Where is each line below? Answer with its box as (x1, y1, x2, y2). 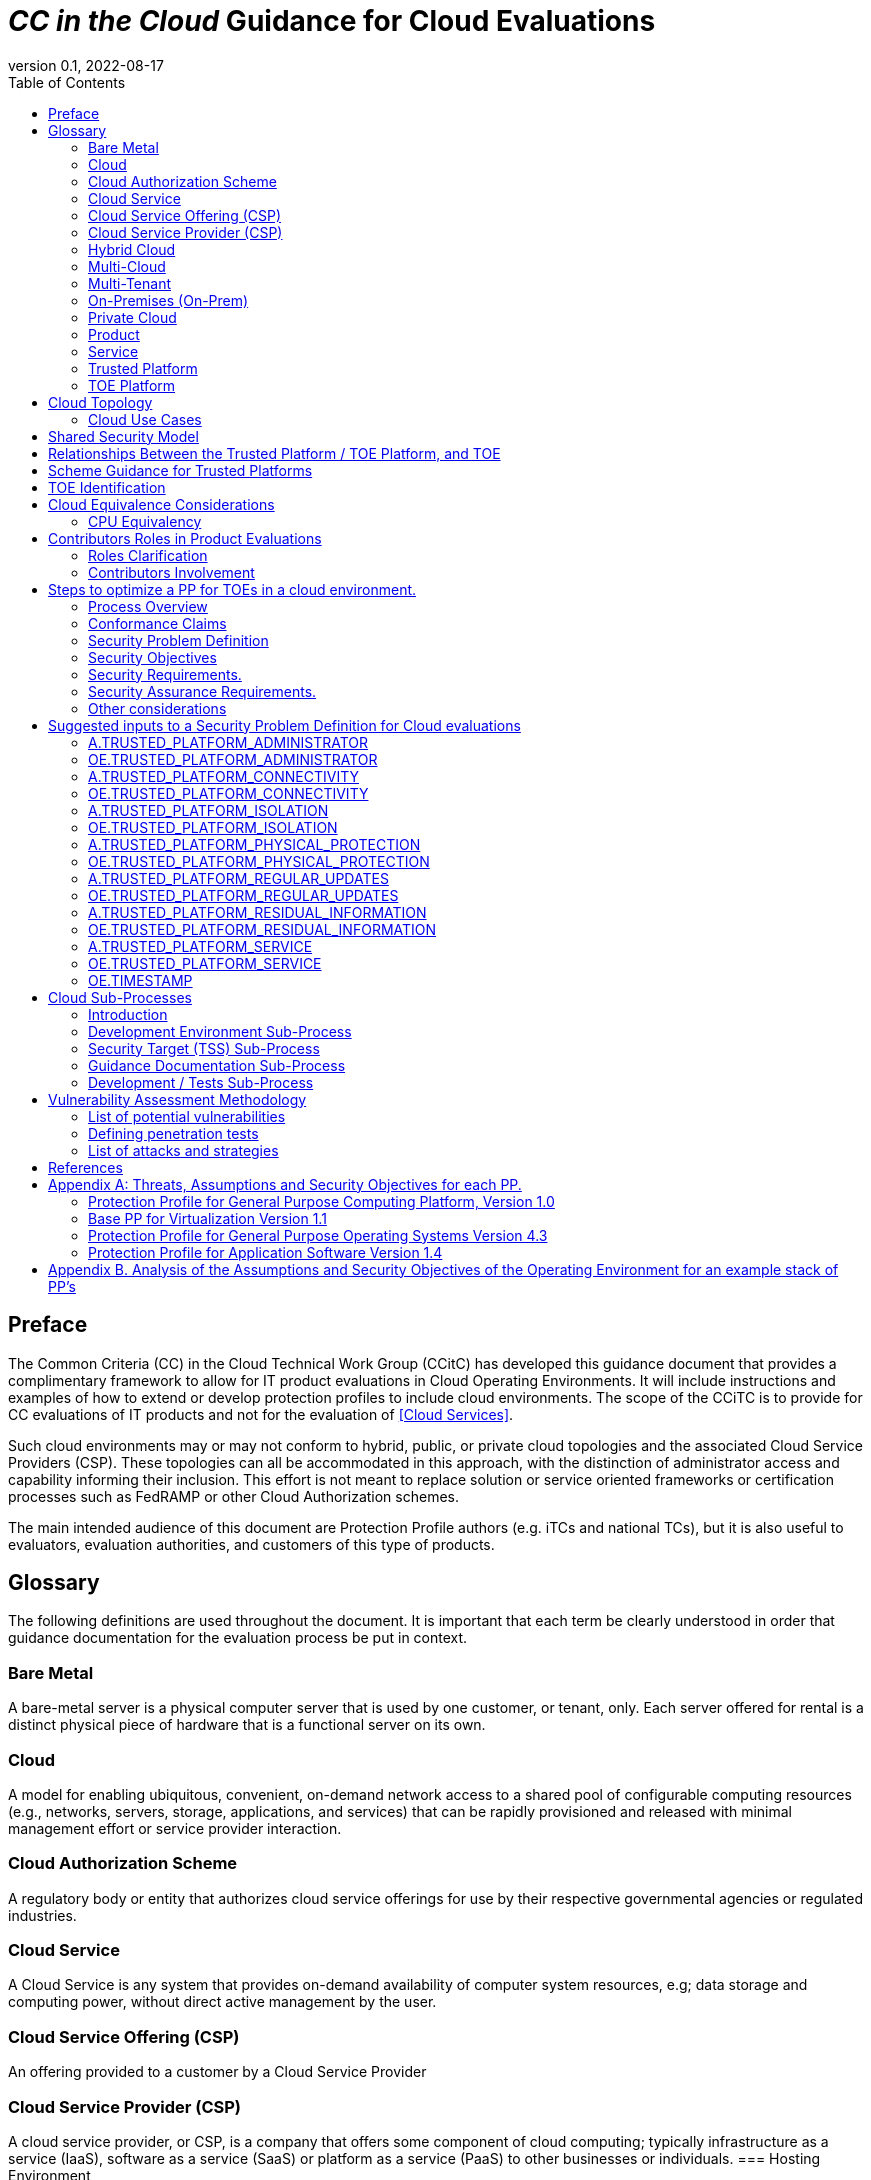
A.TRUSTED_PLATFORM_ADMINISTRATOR (88, 733, 369, 751)
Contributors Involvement (88, 563, 255, 581)
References (48, 1158, 123, 1176)
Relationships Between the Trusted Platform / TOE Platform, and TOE (48, 444, 501, 462)
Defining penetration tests (88, 1124, 259, 1142)
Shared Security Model (48, 427, 199, 445)
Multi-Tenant (88, 274, 171, 292)
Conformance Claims (88, 614, 227, 632)
